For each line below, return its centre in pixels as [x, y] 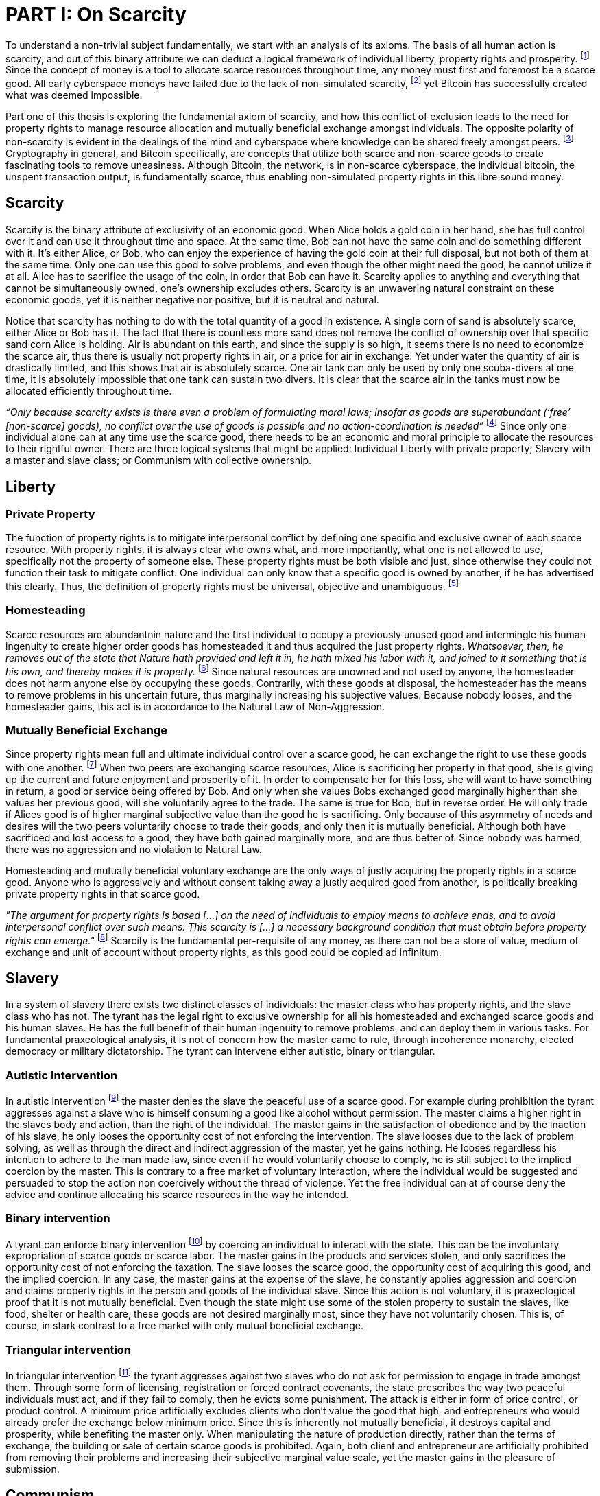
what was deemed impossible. [74, 95]
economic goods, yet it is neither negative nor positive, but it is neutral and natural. [192, 299]
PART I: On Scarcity [96, 14]
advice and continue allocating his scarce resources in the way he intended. [177, 1194]
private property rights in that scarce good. [103, 893]
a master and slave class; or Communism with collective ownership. [158, 460]
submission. [33, 1469]
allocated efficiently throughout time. [89, 390]
